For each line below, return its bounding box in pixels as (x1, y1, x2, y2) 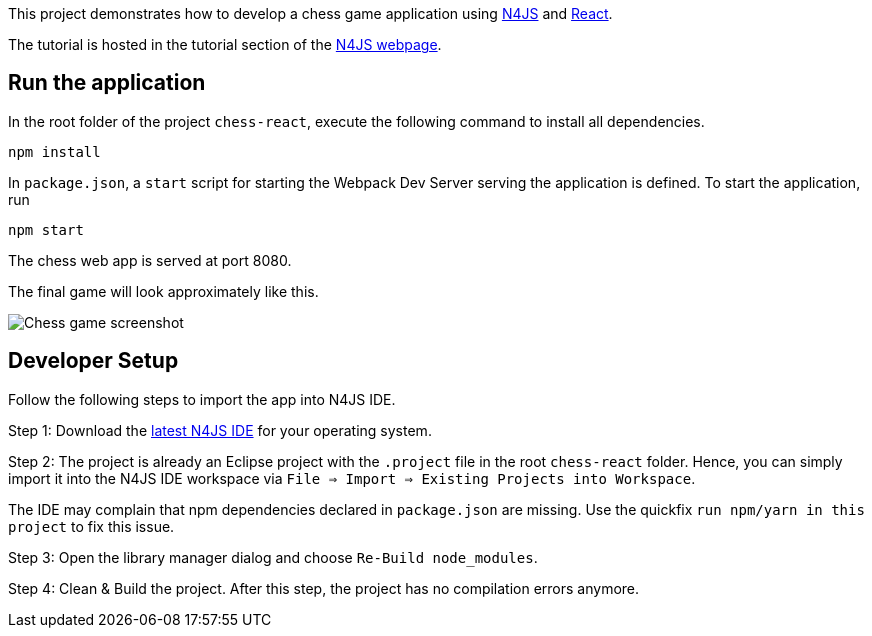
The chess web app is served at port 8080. (8, 251, 292, 269)
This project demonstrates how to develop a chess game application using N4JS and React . (8, 5, 613, 22)
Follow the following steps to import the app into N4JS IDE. (8, 390, 396, 408)
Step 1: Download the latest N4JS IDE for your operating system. (8, 421, 432, 439)
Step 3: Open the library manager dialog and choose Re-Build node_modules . (8, 548, 538, 566)
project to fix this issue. (8, 517, 175, 535)
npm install (8, 143, 101, 160)
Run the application (8, 70, 206, 96)
